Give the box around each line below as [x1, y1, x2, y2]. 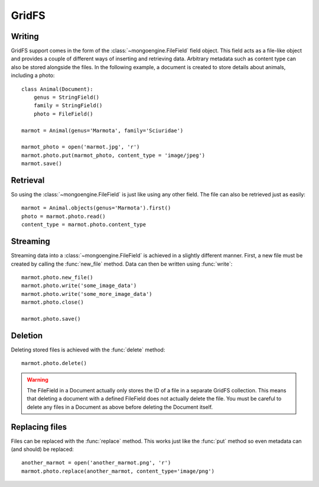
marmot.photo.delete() [21, 360, 87, 367]
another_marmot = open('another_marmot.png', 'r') [21, 459, 171, 466]
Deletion [11, 330, 43, 340]
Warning [27, 376, 48, 383]
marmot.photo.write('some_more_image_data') [21, 291, 153, 297]
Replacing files [11, 422, 67, 432]
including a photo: [11, 72, 56, 79]
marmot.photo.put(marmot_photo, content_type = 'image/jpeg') [21, 151, 206, 159]
